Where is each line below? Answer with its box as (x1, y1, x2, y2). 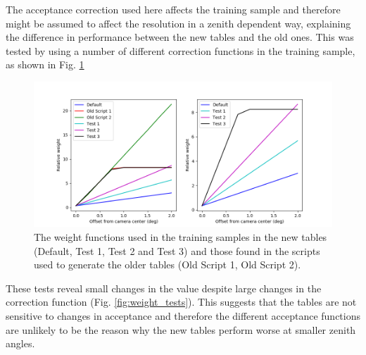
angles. (6, 336, 35, 351)
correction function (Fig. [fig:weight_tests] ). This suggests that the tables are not (6, 294, 357, 309)
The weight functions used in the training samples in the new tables (34, 229, 327, 244)
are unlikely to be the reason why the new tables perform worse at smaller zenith (6, 322, 356, 337)
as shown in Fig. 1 (6, 57, 84, 72)
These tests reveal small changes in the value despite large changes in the (6, 280, 322, 295)
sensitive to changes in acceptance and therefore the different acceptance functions (6, 308, 360, 323)
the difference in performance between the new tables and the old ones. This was (6, 30, 354, 44)
